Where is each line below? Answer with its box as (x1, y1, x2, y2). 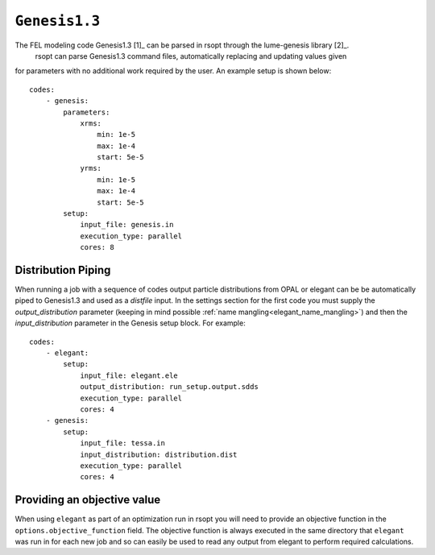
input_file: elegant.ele (80, 371, 179, 380)
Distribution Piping (14, 263, 111, 277)
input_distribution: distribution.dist (80, 449, 238, 459)
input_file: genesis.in (80, 220, 174, 230)
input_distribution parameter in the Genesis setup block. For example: (14, 318, 246, 328)
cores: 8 (80, 242, 114, 252)
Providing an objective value (14, 493, 161, 507)
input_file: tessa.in (80, 439, 165, 448)
